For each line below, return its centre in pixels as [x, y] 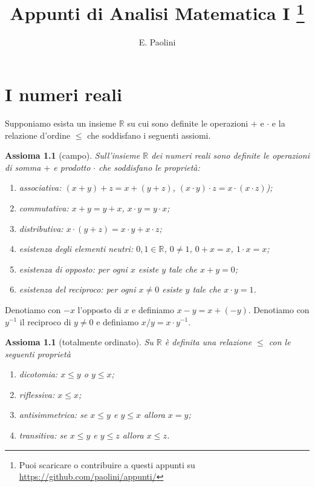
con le [280, 342]
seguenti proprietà [38, 353]
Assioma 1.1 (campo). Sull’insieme [73, 155]
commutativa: [44, 207]
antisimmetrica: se [53, 415]
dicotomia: [38, 374]
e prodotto [72, 167]
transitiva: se [43, 435]
